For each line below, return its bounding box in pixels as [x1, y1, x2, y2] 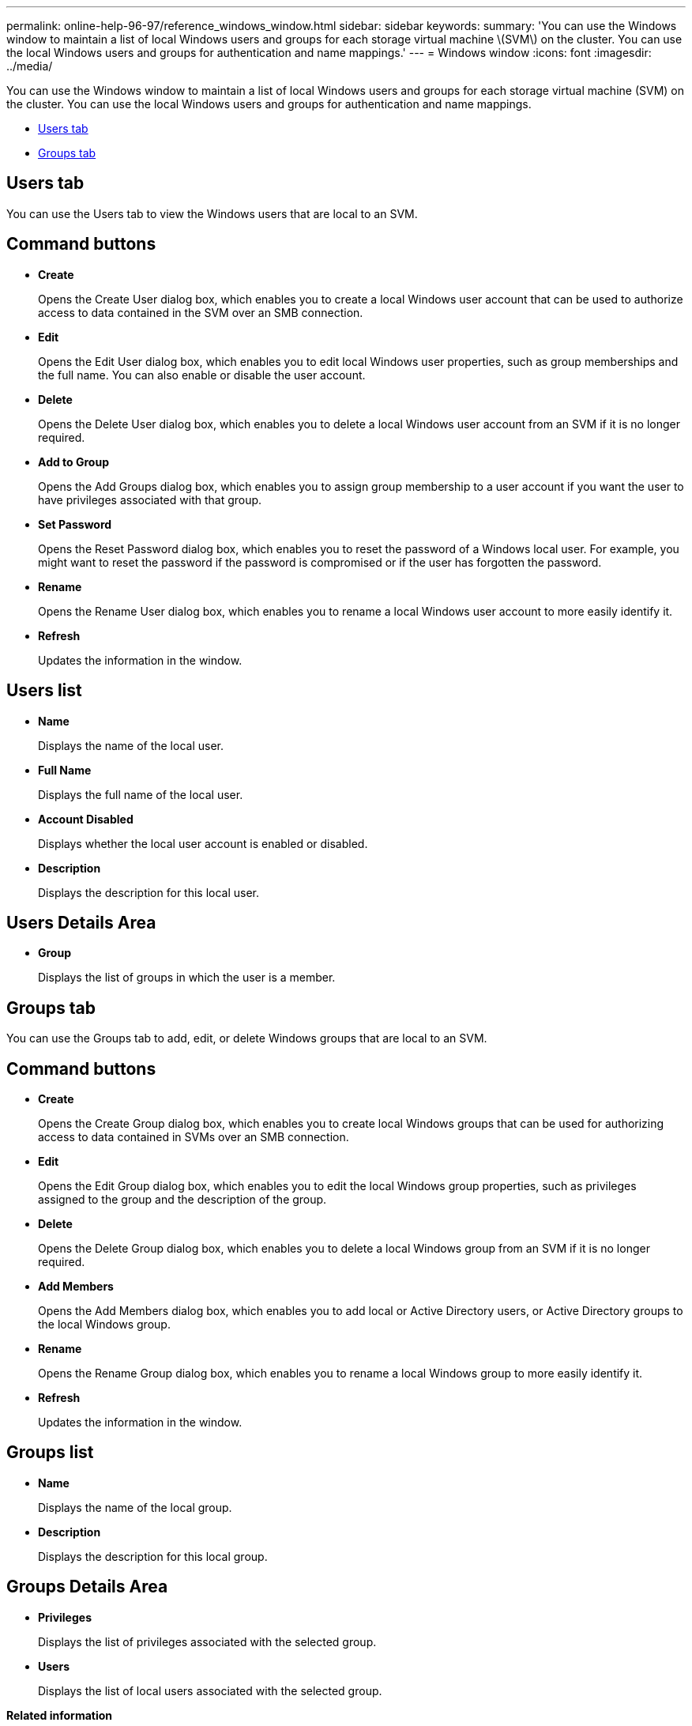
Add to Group [38, 454, 109, 469]
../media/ [6, 59, 53, 73]
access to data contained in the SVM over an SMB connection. [38, 305, 363, 319]
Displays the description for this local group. [38, 1549, 268, 1563]
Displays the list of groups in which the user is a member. [38, 970, 336, 985]
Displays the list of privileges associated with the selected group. [38, 1634, 377, 1649]
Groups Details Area [6, 1577, 168, 1597]
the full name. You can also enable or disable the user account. [38, 367, 366, 382]
